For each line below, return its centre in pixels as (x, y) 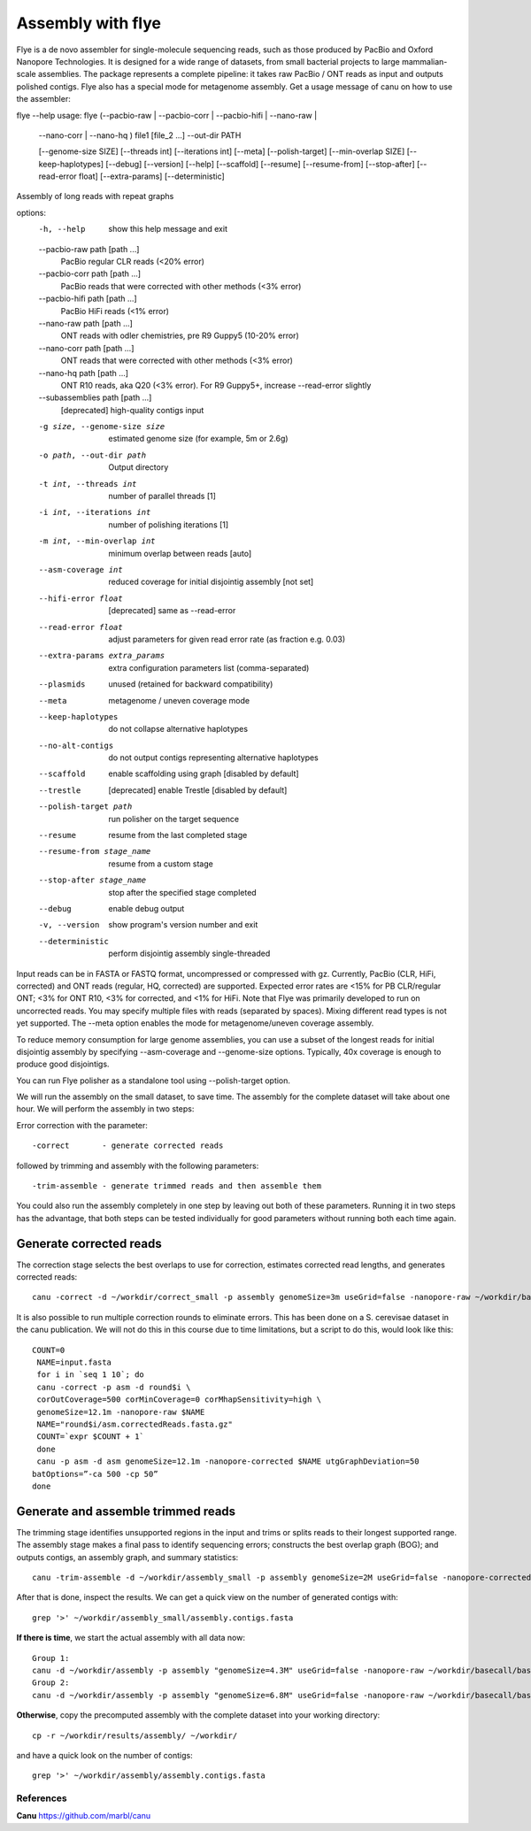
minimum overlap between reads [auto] (180, 553)
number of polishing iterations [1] (169, 524)
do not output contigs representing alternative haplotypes (213, 758)
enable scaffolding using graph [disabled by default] (204, 773)
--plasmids (62, 685)
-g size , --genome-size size (102, 427)
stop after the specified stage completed (182, 892)
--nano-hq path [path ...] (83, 373)
